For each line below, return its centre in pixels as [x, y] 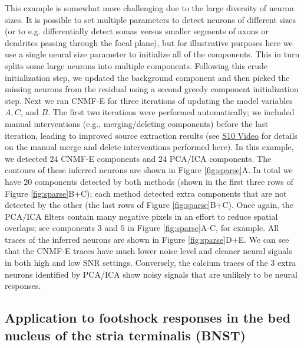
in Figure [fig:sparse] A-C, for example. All [203, 228]
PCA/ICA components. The [220, 158]
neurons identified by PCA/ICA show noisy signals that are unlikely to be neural [151, 274]
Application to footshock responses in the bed [148, 318]
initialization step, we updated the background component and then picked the [147, 77]
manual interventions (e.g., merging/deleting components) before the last [137, 123]
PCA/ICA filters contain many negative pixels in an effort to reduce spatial [141, 216]
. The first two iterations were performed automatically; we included [171, 112]
